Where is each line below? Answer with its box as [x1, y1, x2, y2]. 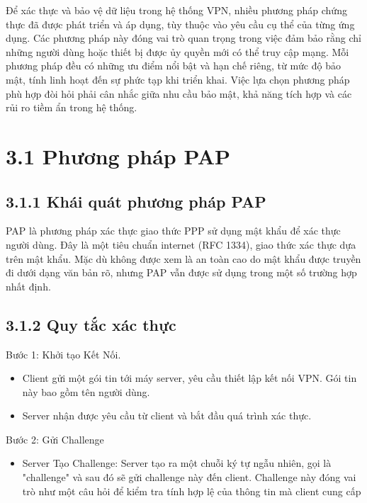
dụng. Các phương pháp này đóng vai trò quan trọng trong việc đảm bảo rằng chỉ [6, 30, 361, 45]
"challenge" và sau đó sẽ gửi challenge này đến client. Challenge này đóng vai [22, 470, 356, 485]
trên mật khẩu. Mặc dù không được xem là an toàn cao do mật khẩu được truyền [6, 251, 361, 266]
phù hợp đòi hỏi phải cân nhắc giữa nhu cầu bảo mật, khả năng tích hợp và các [6, 86, 352, 101]
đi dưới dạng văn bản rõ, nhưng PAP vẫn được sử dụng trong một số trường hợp [6, 265, 357, 280]
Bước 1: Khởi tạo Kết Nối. [6, 346, 121, 361]
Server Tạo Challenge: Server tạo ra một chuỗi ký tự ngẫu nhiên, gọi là [22, 456, 332, 470]
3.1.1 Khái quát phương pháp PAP [6, 190, 266, 212]
